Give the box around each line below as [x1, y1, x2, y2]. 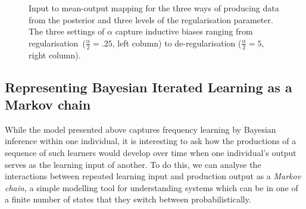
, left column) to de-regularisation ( [112, 36, 242, 49]
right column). [29, 48, 81, 61]
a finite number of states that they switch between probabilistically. [5, 193, 251, 205]
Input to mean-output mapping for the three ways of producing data [29, 2, 279, 14]
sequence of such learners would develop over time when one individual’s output [5, 146, 296, 158]
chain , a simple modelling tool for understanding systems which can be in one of [5, 181, 298, 194]
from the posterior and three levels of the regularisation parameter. [29, 13, 273, 26]
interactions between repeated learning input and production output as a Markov [5, 170, 301, 182]
